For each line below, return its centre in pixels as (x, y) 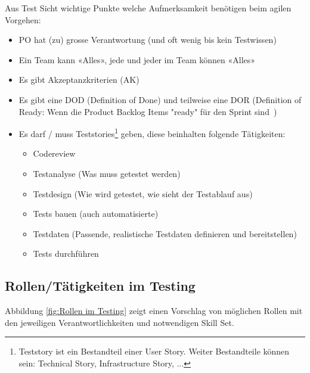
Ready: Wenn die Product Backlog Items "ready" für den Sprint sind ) (148, 111)
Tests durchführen (66, 254)
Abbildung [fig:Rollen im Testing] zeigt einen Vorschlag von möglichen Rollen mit (154, 311)
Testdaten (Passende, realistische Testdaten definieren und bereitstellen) (165, 233)
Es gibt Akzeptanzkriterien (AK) (79, 80)
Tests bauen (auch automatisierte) (96, 214)
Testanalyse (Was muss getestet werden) (107, 173)
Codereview (54, 153)
